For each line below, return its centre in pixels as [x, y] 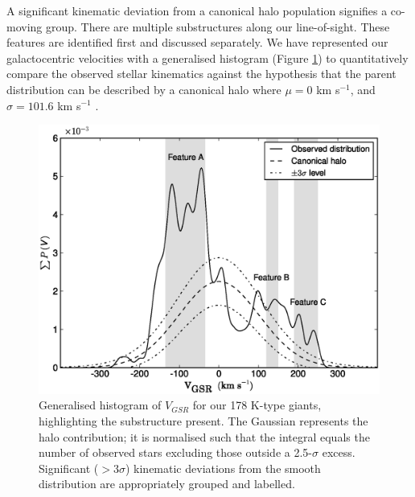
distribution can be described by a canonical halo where [144, 89]
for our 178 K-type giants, [257, 405]
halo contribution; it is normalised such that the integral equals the [204, 436]
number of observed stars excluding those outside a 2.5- [175, 452]
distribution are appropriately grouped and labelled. [167, 484]
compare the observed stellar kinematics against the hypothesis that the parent [201, 74]
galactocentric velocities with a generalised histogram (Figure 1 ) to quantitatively [207, 58]
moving [25, 26]
